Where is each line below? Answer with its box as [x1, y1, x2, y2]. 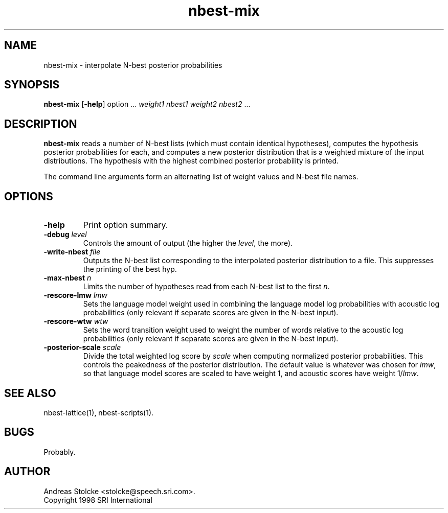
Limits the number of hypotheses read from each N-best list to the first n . [83, 282, 330, 291]
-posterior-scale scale [43, 343, 121, 352]
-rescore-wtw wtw [43, 317, 108, 326]
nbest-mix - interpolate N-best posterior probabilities [43, 60, 222, 69]
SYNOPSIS [4, 78, 60, 91]
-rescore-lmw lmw [43, 291, 108, 300]
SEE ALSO [4, 386, 56, 400]
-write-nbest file [43, 247, 101, 256]
